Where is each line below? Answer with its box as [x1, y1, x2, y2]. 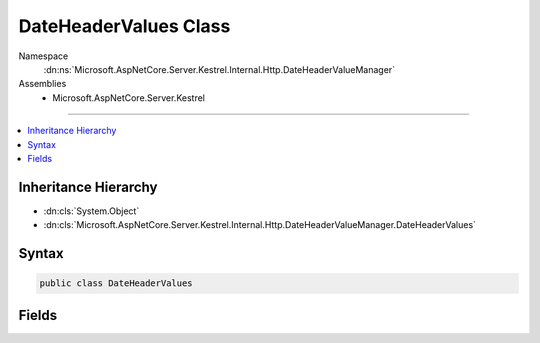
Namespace [18, 50, 69, 62]
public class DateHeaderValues [39, 278, 194, 289]
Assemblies [18, 78, 67, 90]
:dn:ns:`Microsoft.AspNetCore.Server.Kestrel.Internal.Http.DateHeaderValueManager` [43, 63, 395, 75]
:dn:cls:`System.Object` [43, 205, 140, 217]
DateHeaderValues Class [18, 15, 231, 37]
